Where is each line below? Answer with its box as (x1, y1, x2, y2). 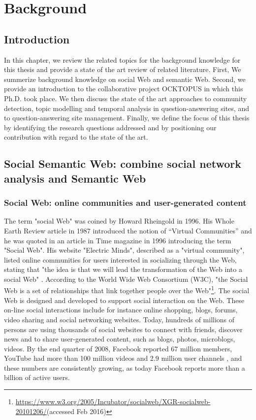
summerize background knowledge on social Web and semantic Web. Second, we (4, 74, 246, 84)
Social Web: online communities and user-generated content (4, 196, 247, 209)
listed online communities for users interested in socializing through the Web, (4, 254, 237, 265)
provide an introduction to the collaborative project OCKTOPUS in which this (4, 83, 243, 94)
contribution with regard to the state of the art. (4, 132, 148, 142)
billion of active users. (4, 372, 70, 382)
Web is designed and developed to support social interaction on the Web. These (4, 295, 245, 305)
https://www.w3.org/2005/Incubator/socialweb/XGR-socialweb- (15, 396, 211, 407)
